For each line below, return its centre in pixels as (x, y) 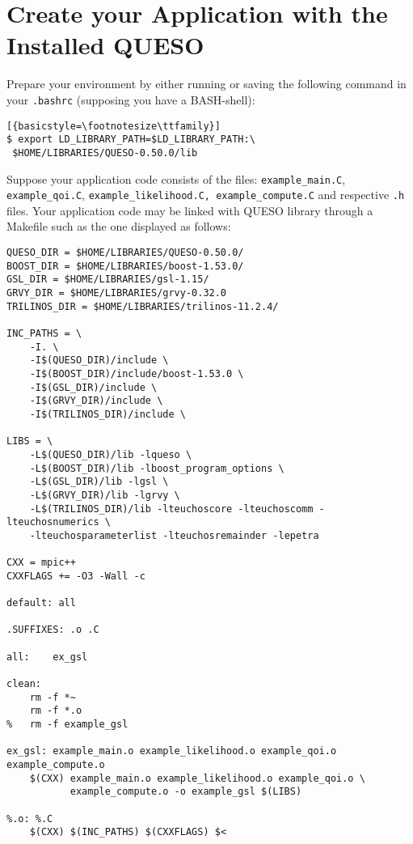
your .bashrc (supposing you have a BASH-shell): (131, 99)
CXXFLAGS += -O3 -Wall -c (76, 576)
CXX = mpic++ (41, 563)
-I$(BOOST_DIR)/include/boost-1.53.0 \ (137, 373)
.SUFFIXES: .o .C (53, 630)
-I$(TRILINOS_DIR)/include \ (107, 414)
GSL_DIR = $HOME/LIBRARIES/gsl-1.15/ (108, 280)
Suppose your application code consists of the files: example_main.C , (176, 178)
